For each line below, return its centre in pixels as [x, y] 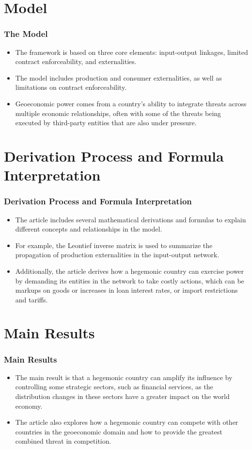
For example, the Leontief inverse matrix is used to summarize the [114, 245]
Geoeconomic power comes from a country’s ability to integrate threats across [131, 103]
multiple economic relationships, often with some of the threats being [118, 113]
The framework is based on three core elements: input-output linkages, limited [132, 52]
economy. [29, 406]
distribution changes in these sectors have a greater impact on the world [122, 396]
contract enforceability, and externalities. [76, 61]
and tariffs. [31, 299]
